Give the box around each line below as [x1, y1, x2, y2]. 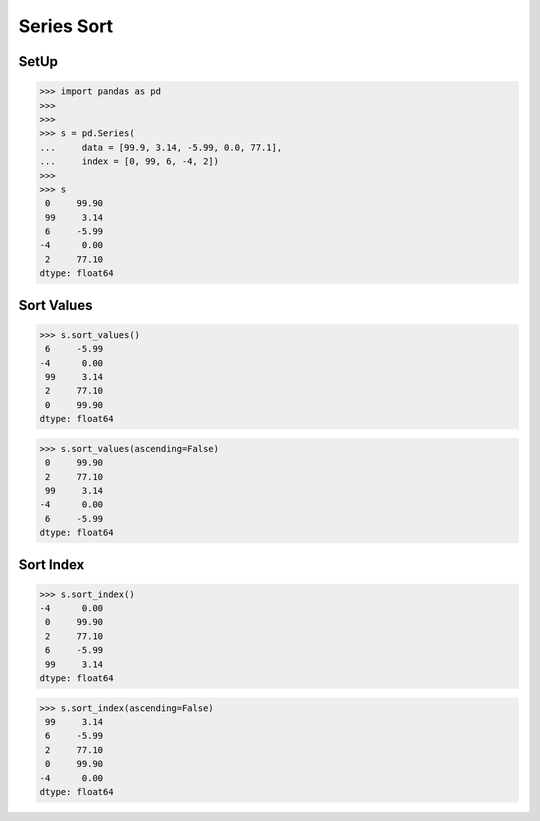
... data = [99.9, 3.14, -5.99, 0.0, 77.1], [39, 141, 283, 153]
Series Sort [18, 15, 114, 37]
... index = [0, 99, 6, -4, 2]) [39, 156, 220, 167]
